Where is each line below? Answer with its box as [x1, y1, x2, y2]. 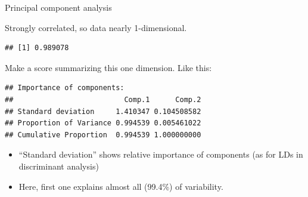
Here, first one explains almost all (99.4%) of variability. [18, 180, 223, 192]
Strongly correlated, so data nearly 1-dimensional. [5, 21, 187, 33]
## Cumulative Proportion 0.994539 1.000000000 [5, 130, 201, 139]
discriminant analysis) [18, 159, 99, 172]
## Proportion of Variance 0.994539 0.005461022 [5, 119, 201, 128]
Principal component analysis [5, 1, 112, 13]
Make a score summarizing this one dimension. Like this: [5, 61, 212, 73]
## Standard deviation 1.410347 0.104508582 [5, 107, 201, 116]
